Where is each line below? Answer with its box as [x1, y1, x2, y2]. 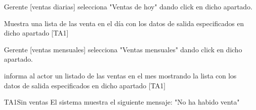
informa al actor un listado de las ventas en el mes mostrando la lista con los [4, 70, 237, 80]
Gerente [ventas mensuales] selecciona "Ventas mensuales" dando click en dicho [4, 44, 242, 54]
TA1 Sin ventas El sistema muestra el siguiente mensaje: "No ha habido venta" [4, 97, 240, 107]
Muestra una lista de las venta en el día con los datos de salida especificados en [4, 18, 244, 28]
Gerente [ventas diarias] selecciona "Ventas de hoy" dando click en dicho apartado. [4, 1, 253, 11]
